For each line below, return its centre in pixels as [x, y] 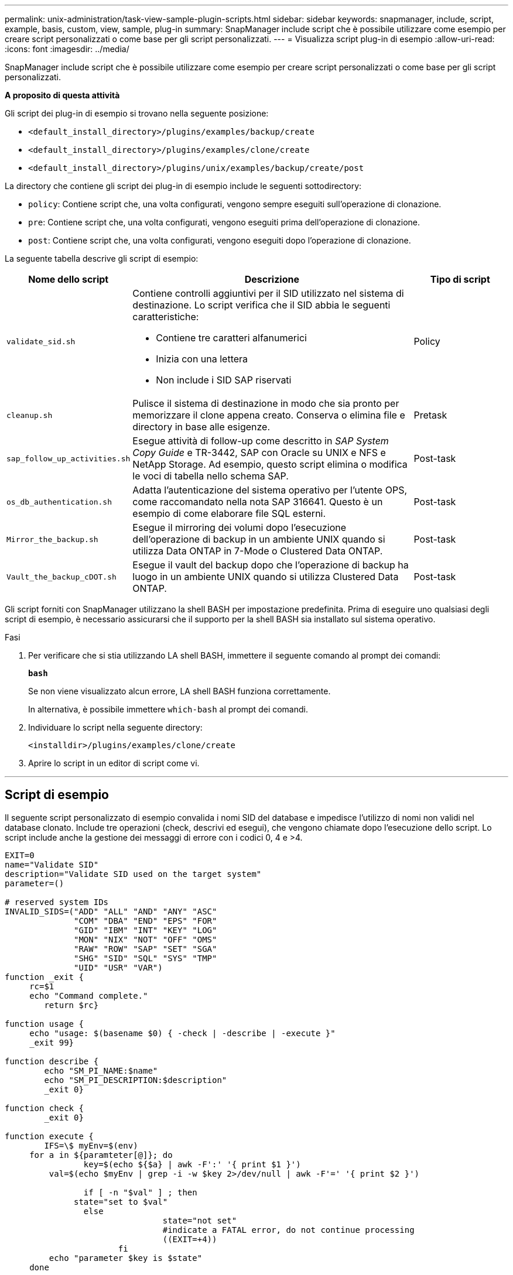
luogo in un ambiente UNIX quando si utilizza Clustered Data [266, 577]
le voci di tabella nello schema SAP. [211, 476]
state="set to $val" [121, 1202]
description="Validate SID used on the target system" [133, 874]
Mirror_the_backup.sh [52, 539]
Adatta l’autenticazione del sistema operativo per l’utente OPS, [270, 490]
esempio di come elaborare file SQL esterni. [229, 513]
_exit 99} [52, 1042]
